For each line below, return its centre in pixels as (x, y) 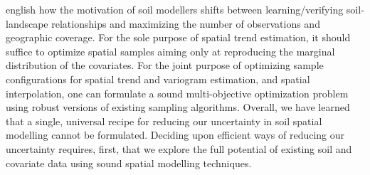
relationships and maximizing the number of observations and (186, 23)
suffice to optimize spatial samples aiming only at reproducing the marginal (170, 51)
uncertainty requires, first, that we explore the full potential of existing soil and (179, 148)
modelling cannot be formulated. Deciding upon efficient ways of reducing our (175, 135)
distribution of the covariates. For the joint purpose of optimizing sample (165, 65)
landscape (27, 23)
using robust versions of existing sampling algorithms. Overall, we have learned (178, 107)
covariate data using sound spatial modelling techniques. (129, 163)
